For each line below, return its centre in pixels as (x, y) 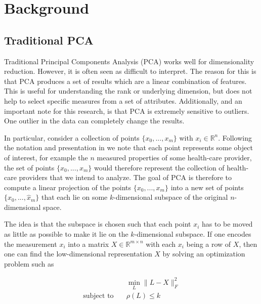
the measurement (31, 244)
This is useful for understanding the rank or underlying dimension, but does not (128, 91)
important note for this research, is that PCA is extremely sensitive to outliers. (127, 111)
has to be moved (227, 224)
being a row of (209, 244)
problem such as (29, 263)
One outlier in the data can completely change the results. (94, 121)
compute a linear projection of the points (68, 187)
